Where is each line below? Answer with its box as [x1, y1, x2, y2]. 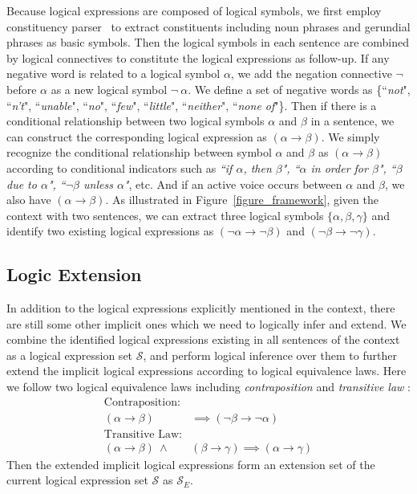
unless [83, 175, 113, 192]
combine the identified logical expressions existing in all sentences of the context [6, 331, 400, 348]
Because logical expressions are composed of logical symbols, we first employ [6, 2, 382, 18]
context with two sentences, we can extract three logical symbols [6, 206, 324, 223]
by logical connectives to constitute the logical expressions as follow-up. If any [6, 49, 390, 66]
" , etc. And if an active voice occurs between [123, 175, 342, 192]
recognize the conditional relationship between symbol [6, 144, 272, 161]
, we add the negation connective [230, 65, 392, 82]
